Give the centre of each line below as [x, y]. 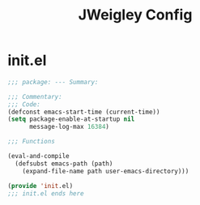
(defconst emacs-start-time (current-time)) [84, 112]
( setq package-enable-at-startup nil [71, 119]
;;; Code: [24, 104]
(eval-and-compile [38, 156]
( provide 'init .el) [40, 186]
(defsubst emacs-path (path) [64, 164]
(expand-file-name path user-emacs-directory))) [106, 171]
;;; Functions [32, 142]
